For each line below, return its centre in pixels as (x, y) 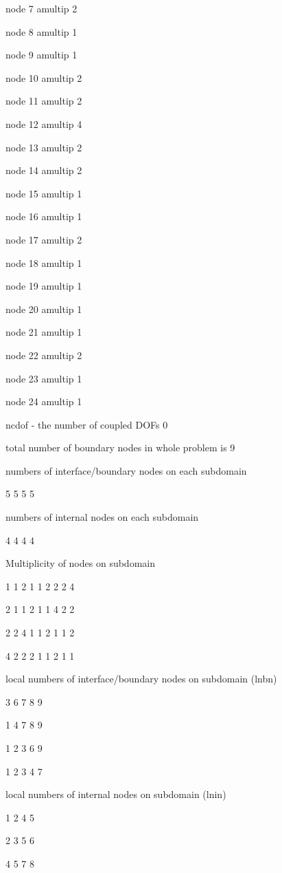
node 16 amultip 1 (44, 216)
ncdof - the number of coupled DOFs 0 (87, 424)
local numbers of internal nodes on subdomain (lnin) (116, 794)
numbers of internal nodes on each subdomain (102, 517)
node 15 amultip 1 (44, 193)
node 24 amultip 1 (44, 401)
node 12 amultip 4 (44, 123)
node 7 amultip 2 (42, 8)
